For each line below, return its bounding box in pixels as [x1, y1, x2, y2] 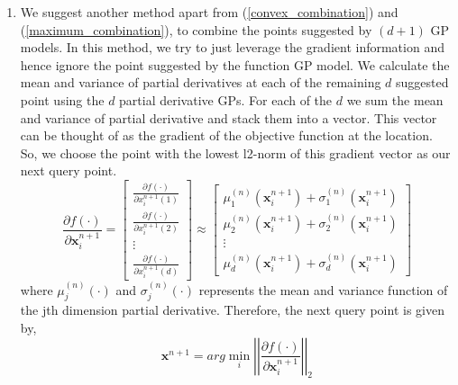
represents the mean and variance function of [198, 280, 448, 299]
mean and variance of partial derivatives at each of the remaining [20, 73, 381, 92]
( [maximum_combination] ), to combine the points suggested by [20, 20, 372, 39]
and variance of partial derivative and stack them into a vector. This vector [20, 108, 437, 127]
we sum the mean [346, 90, 444, 109]
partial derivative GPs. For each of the [119, 90, 333, 109]
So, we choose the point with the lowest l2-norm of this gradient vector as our [20, 143, 451, 162]
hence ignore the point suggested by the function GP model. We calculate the [20, 55, 450, 74]
